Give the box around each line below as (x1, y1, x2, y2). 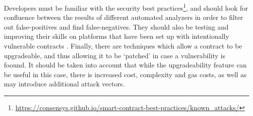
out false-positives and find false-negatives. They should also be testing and (4, 21, 229, 32)
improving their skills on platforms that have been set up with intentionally (4, 31, 229, 41)
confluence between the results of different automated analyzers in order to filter (4, 12, 243, 22)
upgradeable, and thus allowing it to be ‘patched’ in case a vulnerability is (4, 50, 225, 60)
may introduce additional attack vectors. (4, 79, 125, 89)
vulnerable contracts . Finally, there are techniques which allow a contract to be (4, 41, 242, 51)
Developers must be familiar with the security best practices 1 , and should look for (4, 1, 248, 13)
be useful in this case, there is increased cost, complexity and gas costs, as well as (4, 69, 247, 79)
